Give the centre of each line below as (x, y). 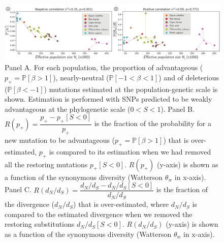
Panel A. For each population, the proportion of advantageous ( (104, 67)
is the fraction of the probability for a (153, 123)
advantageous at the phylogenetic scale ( (68, 109)
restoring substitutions (40, 224)
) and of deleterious (189, 77)
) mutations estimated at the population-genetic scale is (131, 89)
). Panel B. (178, 109)
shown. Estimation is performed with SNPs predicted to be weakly (108, 99)
